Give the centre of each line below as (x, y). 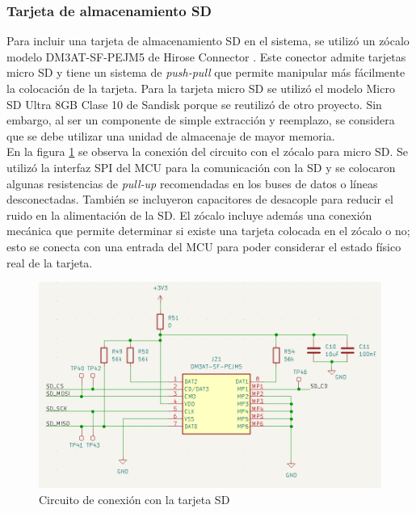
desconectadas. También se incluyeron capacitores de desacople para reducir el (200, 199)
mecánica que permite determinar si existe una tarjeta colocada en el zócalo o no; (208, 231)
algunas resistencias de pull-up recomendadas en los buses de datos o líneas (192, 183)
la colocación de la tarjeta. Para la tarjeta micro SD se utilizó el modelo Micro (201, 88)
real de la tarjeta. (50, 262)
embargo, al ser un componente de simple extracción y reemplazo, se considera (201, 120)
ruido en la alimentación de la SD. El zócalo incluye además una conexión (189, 214)
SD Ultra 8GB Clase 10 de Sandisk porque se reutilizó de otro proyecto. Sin (194, 104)
